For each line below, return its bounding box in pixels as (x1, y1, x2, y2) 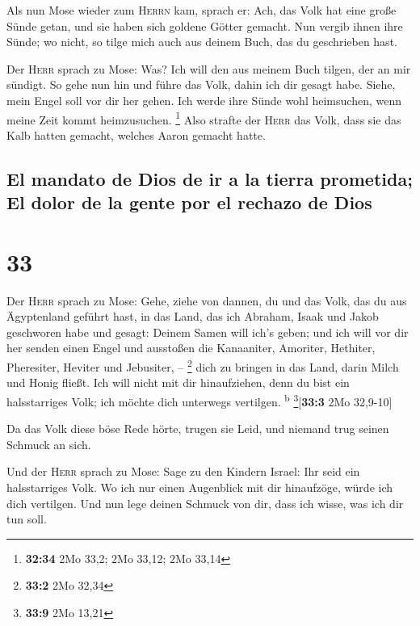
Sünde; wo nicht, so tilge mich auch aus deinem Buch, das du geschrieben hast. (6, 33, 397, 50)
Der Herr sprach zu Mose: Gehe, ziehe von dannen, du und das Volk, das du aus (6, 292, 407, 309)
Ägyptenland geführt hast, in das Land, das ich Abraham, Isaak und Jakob (6, 308, 379, 325)
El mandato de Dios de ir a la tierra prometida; (6, 166, 413, 191)
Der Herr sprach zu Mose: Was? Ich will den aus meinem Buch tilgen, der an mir (6, 60, 411, 77)
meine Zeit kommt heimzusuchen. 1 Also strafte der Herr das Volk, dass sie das (6, 108, 401, 128)
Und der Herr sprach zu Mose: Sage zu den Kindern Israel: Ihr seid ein (6, 463, 360, 480)
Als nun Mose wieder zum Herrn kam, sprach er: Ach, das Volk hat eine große (6, 2, 397, 18)
